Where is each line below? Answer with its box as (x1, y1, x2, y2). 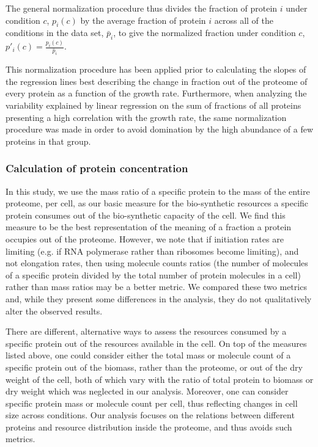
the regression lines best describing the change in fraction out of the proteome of (6, 74, 308, 87)
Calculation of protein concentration (6, 161, 188, 176)
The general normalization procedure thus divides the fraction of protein (6, 2, 278, 14)
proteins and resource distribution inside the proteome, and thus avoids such (6, 420, 292, 433)
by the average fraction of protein (80, 13, 206, 26)
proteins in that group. (6, 134, 91, 147)
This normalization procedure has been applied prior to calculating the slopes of (6, 63, 306, 76)
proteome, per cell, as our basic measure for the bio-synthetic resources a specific (6, 197, 309, 209)
